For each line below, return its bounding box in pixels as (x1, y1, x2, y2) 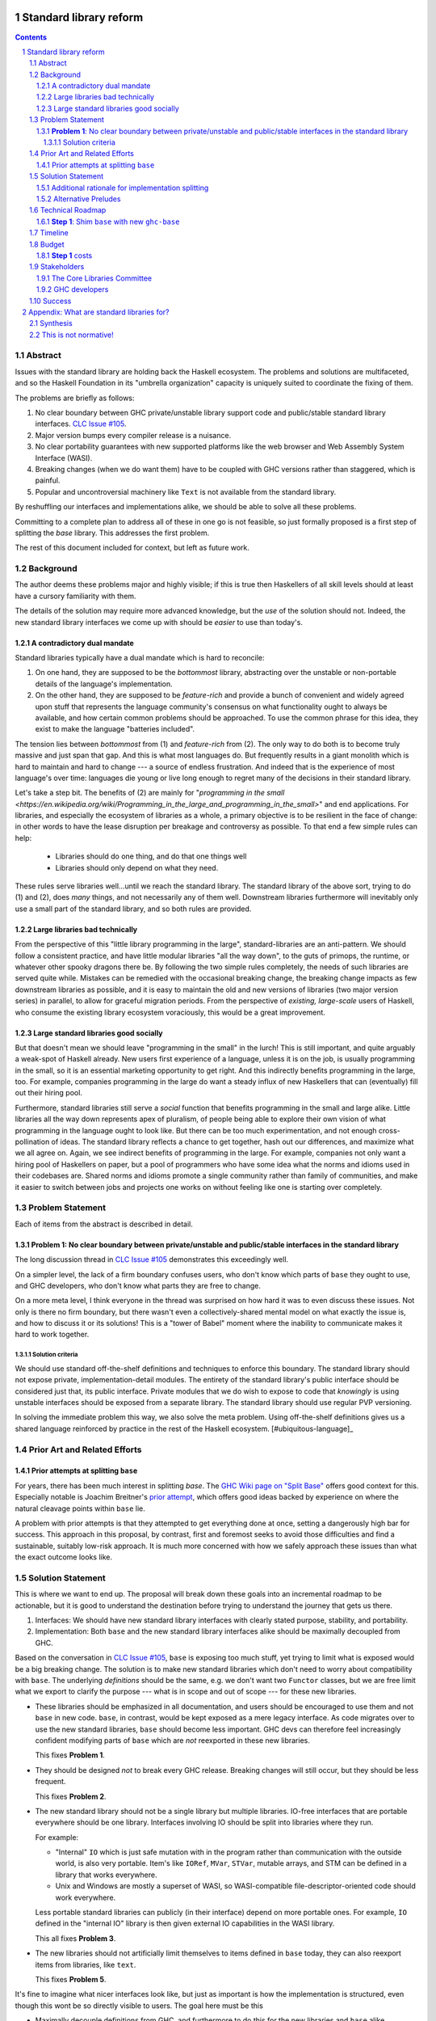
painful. (35, 475, 61, 485)
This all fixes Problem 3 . (35, 1933, 116, 1943)
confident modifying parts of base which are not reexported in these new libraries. (35, 1735, 311, 1745)
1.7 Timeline (29, 228, 69, 238)
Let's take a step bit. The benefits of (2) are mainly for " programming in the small (15, 788, 285, 798)
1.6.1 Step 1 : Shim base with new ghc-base (36, 217, 180, 226)
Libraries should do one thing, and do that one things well (55, 851, 247, 861)
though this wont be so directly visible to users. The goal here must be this (15, 2001, 264, 2010)
